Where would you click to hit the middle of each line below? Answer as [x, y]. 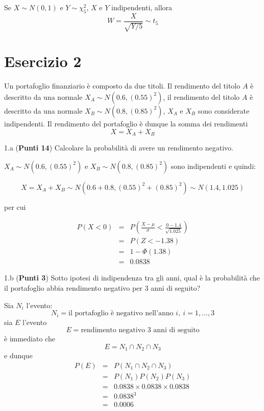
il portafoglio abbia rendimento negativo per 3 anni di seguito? [102, 287]
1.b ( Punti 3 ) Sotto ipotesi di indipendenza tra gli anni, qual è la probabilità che [132, 278]
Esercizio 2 [43, 61]
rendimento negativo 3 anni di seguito [140, 330]
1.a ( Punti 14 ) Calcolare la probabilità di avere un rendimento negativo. [119, 148]
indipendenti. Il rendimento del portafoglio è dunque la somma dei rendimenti [126, 123]
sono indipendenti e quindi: [213, 166]
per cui [15, 207]
